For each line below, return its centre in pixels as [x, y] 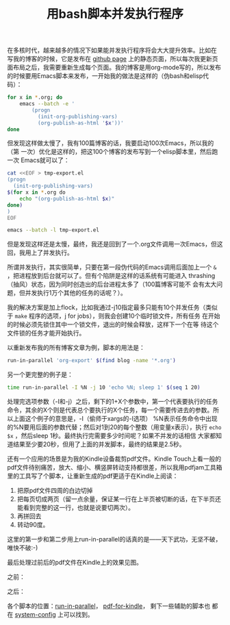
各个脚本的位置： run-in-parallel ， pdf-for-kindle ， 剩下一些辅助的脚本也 [109, 606]
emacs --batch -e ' [47, 104]
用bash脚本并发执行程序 [115, 14]
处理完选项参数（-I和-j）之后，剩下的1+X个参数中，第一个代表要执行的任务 [113, 402]
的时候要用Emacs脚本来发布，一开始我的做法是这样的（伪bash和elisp [105, 76]
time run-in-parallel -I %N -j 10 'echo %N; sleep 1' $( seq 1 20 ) [104, 387]
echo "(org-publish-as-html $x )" [67, 199]
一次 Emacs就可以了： [38, 160]
